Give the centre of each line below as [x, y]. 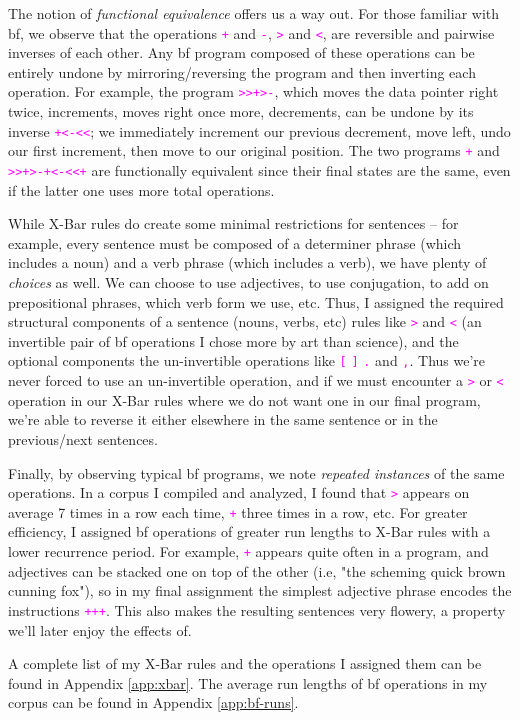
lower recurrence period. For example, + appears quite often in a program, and [248, 551]
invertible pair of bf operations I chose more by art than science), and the [233, 340]
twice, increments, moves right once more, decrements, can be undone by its [241, 111]
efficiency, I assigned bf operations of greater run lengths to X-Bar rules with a [249, 531]
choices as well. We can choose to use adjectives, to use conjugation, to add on [248, 282]
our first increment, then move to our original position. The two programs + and [254, 150]
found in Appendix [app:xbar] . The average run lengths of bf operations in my [248, 682]
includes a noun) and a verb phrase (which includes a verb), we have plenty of [247, 262]
